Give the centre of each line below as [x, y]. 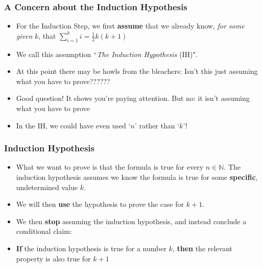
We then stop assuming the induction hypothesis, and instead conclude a [131, 221]
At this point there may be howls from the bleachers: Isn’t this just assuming [137, 71]
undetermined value [47, 187]
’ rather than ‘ [157, 125]
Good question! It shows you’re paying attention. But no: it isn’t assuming [133, 98]
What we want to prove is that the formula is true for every [110, 167]
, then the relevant [203, 248]
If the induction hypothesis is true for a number [91, 248]
